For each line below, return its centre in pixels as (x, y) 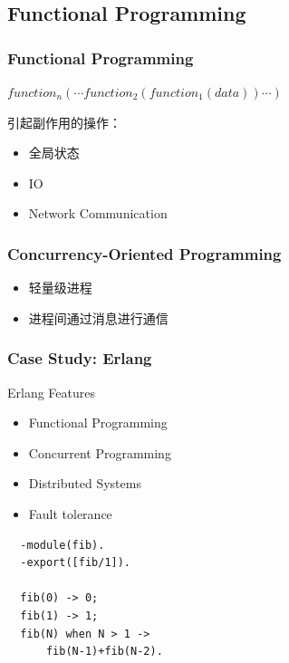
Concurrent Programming (100, 452)
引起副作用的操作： (64, 122)
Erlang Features (52, 392)
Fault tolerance (70, 513)
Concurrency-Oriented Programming (144, 253)
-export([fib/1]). (76, 563)
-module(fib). (63, 545)
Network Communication (98, 213)
